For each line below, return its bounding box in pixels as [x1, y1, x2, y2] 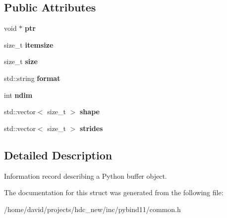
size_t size [4, 56, 38, 67]
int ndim [4, 89, 33, 100]
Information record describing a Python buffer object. [4, 170, 167, 181]
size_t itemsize [4, 39, 54, 50]
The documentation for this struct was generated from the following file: [4, 187, 224, 198]
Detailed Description [4, 147, 113, 162]
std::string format [4, 73, 60, 83]
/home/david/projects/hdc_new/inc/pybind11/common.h [4, 204, 181, 214]
